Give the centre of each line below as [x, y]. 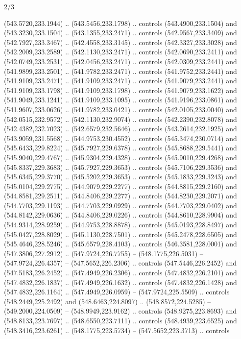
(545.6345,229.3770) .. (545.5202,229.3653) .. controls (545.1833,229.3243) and [120, 177]
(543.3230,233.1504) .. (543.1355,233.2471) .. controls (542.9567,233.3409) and [120, 33]
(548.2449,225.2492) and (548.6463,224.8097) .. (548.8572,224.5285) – [108, 301]
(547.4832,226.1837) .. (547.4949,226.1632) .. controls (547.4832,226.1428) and [120, 282]
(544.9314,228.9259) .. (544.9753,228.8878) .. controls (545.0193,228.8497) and [120, 225]
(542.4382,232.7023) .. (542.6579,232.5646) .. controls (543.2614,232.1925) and [120, 129]
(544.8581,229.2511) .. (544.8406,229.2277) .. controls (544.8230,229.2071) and [120, 196]
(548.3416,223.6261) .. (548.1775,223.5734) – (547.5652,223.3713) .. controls [117, 330]
